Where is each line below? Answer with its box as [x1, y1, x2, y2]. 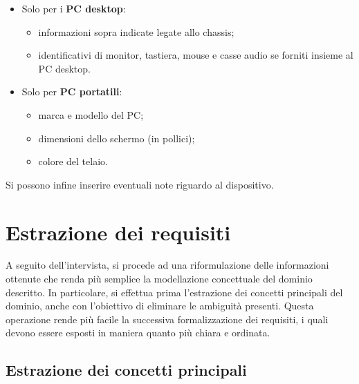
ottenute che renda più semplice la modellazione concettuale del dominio [6, 271, 313, 286]
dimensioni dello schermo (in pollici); [38, 131, 195, 145]
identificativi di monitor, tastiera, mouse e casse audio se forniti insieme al [38, 48, 353, 62]
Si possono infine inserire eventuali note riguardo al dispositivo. [6, 177, 274, 191]
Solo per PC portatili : [21, 84, 122, 99]
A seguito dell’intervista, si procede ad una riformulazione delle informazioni [6, 258, 329, 272]
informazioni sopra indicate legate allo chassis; [38, 24, 234, 39]
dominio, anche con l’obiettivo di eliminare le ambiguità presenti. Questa [6, 298, 314, 313]
